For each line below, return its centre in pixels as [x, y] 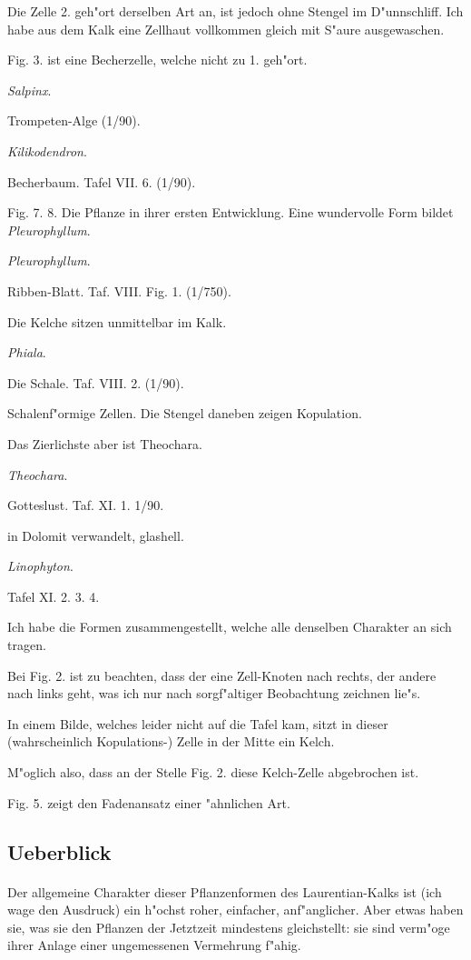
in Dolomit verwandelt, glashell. [96, 535]
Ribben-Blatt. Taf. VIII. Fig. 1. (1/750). [119, 290]
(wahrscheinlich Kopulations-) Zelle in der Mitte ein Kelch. [171, 741]
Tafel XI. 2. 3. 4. [54, 596]
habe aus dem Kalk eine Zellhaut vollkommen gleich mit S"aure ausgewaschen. [226, 29]
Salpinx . [29, 90]
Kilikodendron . [47, 150]
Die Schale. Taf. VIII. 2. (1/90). [96, 382]
